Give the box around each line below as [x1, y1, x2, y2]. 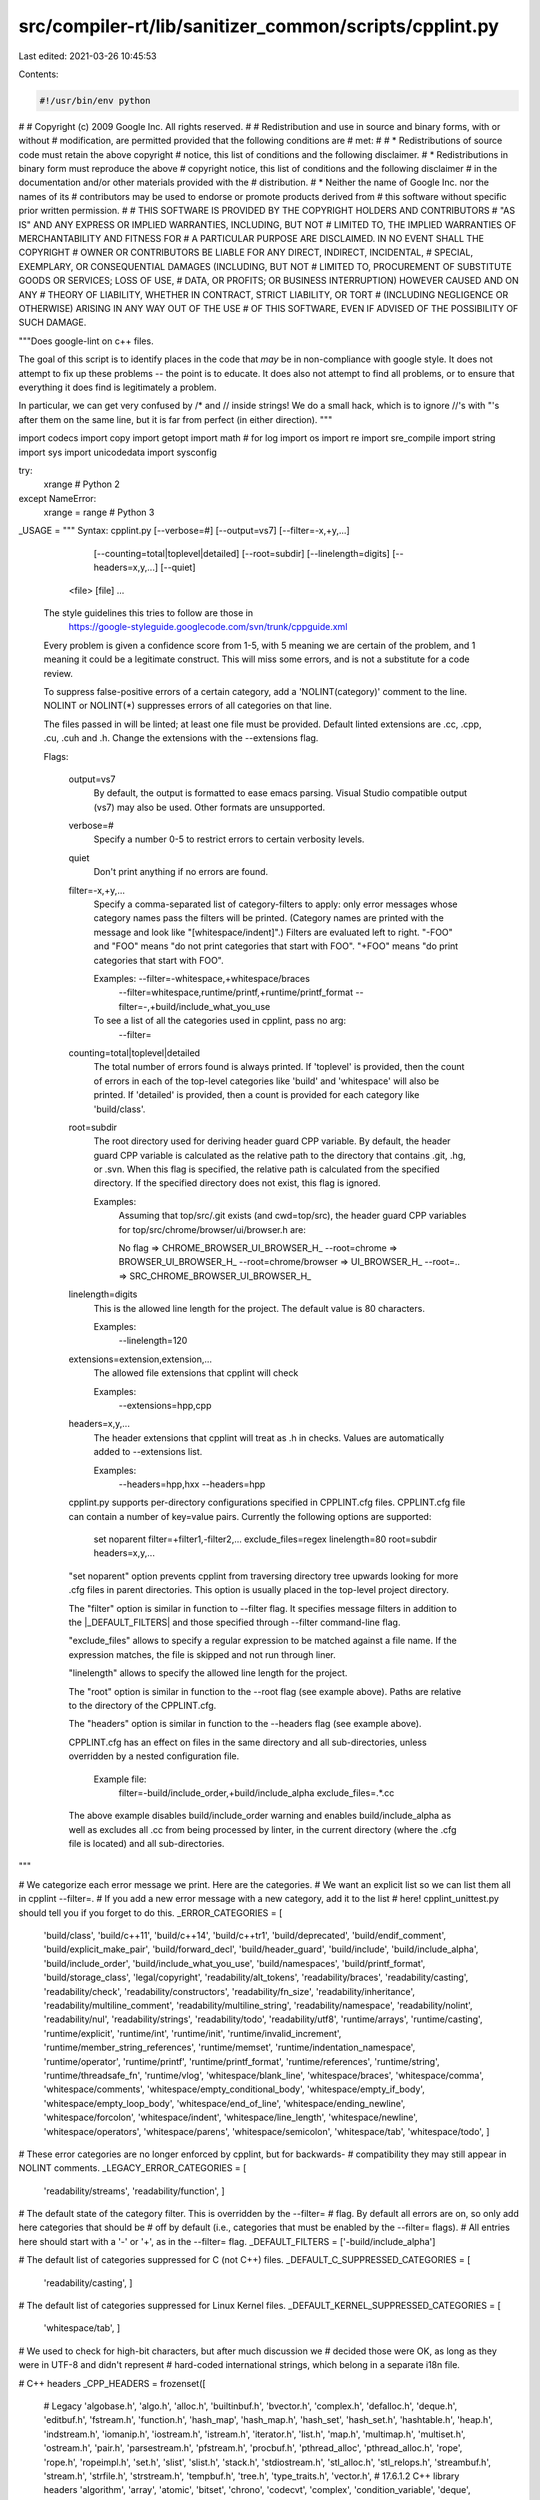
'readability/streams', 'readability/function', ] [43, 2185, 225, 2197]
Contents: [18, 68, 59, 80]
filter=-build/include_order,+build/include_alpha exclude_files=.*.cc [118, 1786, 395, 1799]
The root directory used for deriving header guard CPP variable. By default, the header [93, 1135, 451, 1147]
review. [43, 667, 74, 679]
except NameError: [18, 492, 97, 504]
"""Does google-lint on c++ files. [18, 335, 154, 347]
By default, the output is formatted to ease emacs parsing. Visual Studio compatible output [93, 787, 468, 799]
